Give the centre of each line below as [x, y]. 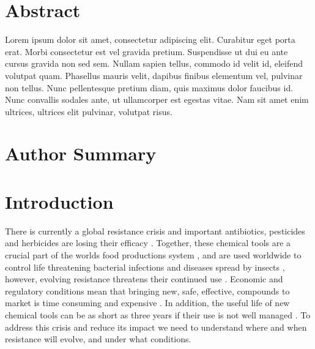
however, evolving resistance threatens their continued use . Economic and [144, 279]
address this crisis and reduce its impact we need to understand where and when [156, 327]
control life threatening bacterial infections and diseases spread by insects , [145, 267]
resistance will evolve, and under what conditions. [98, 339]
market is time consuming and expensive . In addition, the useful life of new [147, 303]
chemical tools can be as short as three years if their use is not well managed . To [158, 314]
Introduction [59, 201]
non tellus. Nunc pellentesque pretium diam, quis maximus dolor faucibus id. [149, 87]
